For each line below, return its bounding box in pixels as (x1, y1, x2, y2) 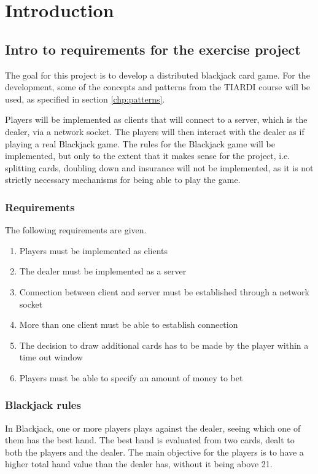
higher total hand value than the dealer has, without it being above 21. (5, 457, 273, 470)
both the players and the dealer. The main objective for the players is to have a (5, 445, 304, 458)
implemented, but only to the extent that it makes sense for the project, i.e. (5, 149, 290, 162)
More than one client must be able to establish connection (19, 318, 238, 331)
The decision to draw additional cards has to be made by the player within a (19, 338, 309, 351)
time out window (19, 351, 83, 363)
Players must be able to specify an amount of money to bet (19, 371, 243, 384)
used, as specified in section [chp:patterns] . (5, 92, 165, 105)
